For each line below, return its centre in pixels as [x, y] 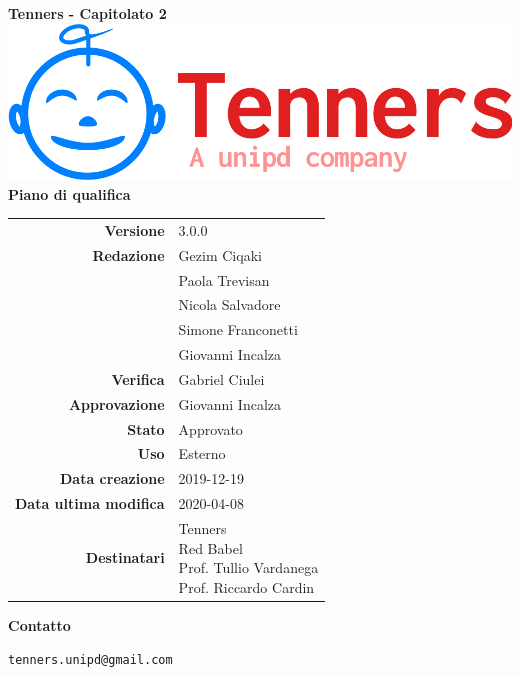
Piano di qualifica [69, 193]
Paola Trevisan [224, 279]
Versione [134, 229]
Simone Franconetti [238, 329]
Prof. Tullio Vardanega [248, 567]
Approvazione [116, 403]
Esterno [202, 453]
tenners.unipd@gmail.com [90, 660]
